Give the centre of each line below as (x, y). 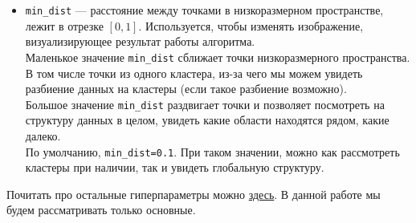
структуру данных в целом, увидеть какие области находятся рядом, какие (207, 120)
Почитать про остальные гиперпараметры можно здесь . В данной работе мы (194, 194)
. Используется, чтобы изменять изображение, (251, 25)
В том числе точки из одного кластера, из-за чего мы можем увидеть (194, 73)
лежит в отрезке (64, 25)
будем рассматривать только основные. (101, 210)
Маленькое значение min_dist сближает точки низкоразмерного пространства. (218, 57)
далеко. (43, 135)
